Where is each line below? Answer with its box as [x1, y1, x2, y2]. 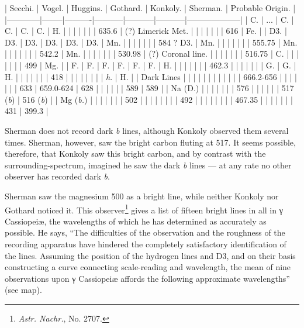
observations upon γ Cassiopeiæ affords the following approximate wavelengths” [5, 272, 290, 284]
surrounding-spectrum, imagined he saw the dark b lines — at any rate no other [5, 158, 292, 171]
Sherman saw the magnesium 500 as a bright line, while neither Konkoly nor [5, 189, 279, 202]
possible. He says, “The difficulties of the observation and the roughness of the [5, 226, 285, 239]
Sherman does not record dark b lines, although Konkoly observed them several [5, 124, 289, 136]
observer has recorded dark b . [5, 170, 110, 182]
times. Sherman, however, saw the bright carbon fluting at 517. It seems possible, [5, 136, 296, 148]
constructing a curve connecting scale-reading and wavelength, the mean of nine [5, 261, 291, 273]
